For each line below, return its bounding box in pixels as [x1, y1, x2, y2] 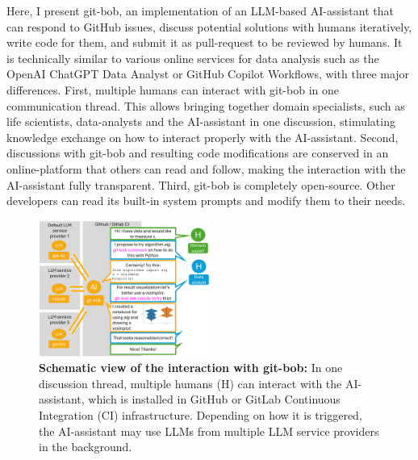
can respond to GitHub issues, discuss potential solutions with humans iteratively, [6, 18, 412, 35]
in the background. [39, 438, 132, 455]
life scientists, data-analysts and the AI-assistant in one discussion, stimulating [6, 113, 395, 130]
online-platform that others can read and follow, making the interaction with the [6, 160, 406, 177]
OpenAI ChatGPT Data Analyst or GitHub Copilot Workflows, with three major [6, 65, 410, 82]
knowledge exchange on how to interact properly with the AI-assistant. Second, [6, 128, 399, 145]
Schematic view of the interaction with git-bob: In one [39, 359, 343, 376]
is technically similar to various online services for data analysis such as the [6, 49, 379, 66]
